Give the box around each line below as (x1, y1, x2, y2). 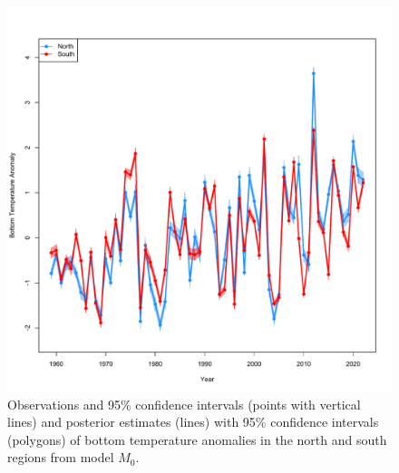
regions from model (7, 448, 114, 467)
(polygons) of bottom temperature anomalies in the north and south (7, 430, 387, 449)
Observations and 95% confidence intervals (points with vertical (7, 394, 361, 413)
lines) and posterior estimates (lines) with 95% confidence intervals (7, 412, 379, 431)
